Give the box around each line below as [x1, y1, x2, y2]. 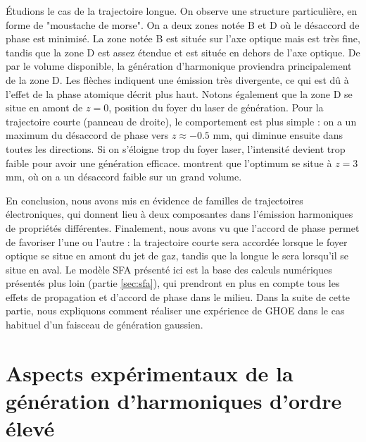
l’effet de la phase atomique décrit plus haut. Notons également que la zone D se [6, 86, 353, 101]
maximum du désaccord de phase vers [6, 128, 169, 142]
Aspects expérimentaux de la [6, 358, 294, 387]
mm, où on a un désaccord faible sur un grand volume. [6, 169, 242, 184]
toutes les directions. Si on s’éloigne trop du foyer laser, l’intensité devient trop [6, 141, 346, 156]
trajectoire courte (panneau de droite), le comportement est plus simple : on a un [6, 113, 357, 128]
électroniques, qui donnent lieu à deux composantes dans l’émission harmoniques [6, 207, 353, 221]
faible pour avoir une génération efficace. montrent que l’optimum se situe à [6, 155, 332, 170]
